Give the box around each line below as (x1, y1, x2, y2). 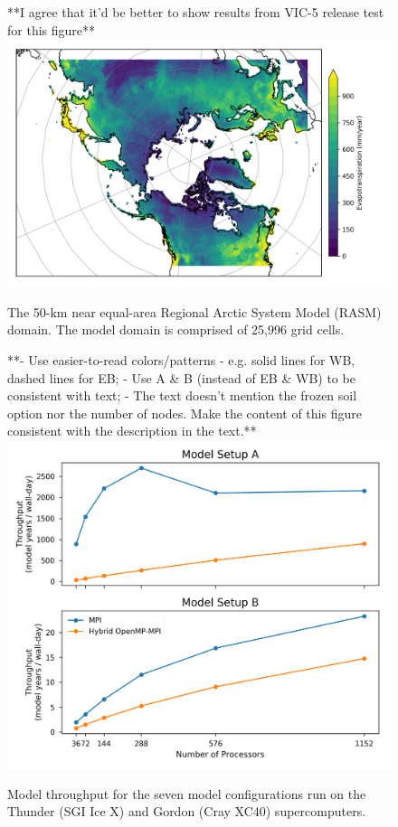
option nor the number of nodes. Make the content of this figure (7, 403, 362, 422)
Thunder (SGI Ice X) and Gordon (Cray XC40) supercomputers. (7, 802, 366, 821)
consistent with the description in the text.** (7, 421, 257, 440)
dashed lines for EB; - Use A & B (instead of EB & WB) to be (7, 368, 355, 387)
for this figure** (7, 20, 96, 39)
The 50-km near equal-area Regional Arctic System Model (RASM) (7, 302, 382, 321)
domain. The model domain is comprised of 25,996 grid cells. (7, 320, 345, 339)
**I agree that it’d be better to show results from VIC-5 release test (7, 3, 384, 21)
